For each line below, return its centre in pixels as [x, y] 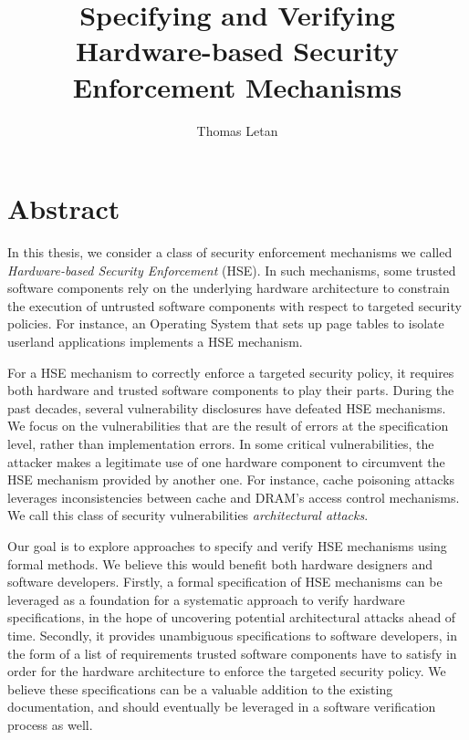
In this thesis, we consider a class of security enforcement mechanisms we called [230, 252]
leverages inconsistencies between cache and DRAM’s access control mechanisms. [234, 497]
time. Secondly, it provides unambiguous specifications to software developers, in [232, 635]
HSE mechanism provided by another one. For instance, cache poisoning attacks [231, 479]
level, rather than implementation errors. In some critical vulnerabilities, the [221, 443]
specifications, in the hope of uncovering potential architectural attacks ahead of [232, 617]
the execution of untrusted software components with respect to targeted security [234, 305]
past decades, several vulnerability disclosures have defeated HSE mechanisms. [227, 407]
